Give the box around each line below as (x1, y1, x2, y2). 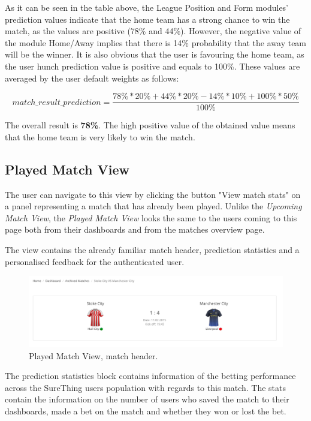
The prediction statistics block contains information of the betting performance (5, 369, 296, 382)
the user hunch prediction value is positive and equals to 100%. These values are (5, 59, 300, 72)
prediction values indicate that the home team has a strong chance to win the (5, 13, 290, 25)
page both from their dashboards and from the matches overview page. (5, 223, 265, 236)
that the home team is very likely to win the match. (5, 130, 195, 143)
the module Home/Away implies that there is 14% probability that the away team (5, 36, 307, 49)
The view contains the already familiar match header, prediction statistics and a (5, 243, 300, 255)
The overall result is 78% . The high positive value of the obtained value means (5, 119, 295, 131)
